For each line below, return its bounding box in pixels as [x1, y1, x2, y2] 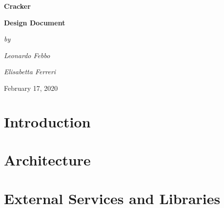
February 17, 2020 [4, 83, 58, 93]
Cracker [4, 1, 31, 11]
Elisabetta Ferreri [4, 66, 56, 77]
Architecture [4, 150, 91, 170]
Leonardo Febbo [4, 50, 50, 60]
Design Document [4, 17, 65, 27]
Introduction [4, 111, 91, 131]
